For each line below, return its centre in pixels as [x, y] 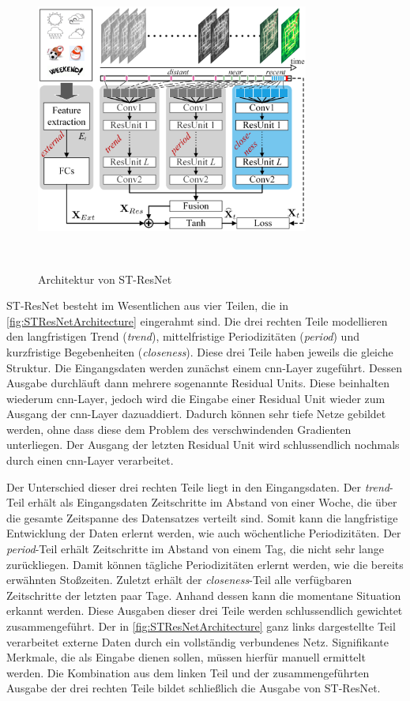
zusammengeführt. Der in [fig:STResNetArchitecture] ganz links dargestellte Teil [201, 626]
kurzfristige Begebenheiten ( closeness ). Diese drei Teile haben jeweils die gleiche [200, 351]
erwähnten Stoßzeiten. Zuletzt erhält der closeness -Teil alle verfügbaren [179, 580]
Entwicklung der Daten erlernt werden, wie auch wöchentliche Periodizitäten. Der [204, 533]
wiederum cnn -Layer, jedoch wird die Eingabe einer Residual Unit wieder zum [196, 398]
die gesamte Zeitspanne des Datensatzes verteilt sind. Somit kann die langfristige [202, 517]
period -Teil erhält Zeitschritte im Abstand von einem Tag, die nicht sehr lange [196, 549]
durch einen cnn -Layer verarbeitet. [90, 460]
